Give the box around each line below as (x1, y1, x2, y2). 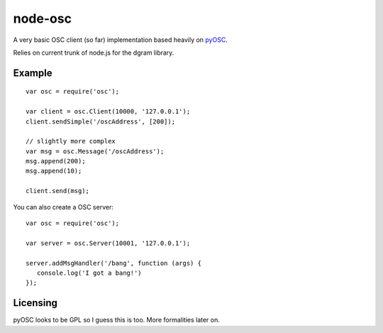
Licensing (13, 297, 58, 309)
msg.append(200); (26, 157, 86, 165)
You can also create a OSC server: (13, 202, 113, 211)
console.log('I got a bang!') (36, 268, 142, 277)
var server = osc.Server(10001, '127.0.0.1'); (26, 239, 191, 247)
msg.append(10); (26, 167, 82, 175)
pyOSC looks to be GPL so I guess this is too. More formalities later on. (13, 316, 220, 324)
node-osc (13, 11, 72, 26)
